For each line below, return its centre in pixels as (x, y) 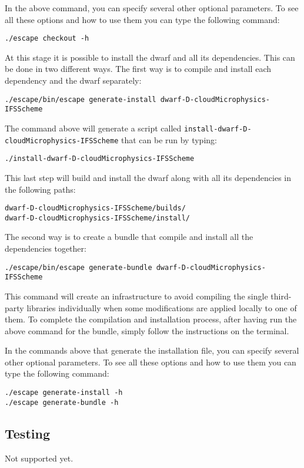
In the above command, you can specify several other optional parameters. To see (152, 8)
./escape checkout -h (47, 39)
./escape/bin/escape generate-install (81, 99)
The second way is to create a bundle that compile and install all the (129, 237)
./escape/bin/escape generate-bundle (78, 267)
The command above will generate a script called (93, 128)
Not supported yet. (39, 458)
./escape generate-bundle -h (62, 402)
